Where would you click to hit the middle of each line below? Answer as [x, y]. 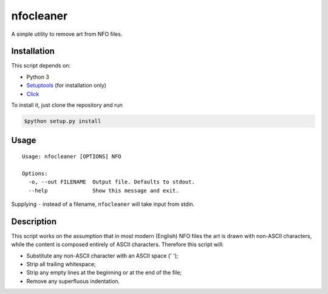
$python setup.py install [63, 121]
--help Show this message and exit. [104, 190]
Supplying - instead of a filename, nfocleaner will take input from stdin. [103, 204]
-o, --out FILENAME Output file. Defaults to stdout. [112, 182]
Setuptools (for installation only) [66, 86]
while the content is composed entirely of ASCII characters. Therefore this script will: [118, 244]
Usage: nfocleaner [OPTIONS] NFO [72, 156]
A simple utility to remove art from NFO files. [67, 34]
